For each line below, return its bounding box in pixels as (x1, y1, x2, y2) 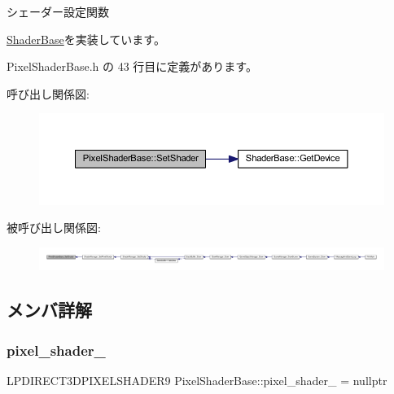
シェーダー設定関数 (7, 3, 109, 20)
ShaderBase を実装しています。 (7, 30, 165, 47)
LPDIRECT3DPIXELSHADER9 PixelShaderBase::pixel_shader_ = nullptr (7, 371, 387, 388)
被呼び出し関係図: (7, 219, 101, 236)
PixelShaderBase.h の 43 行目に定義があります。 (7, 58, 257, 75)
